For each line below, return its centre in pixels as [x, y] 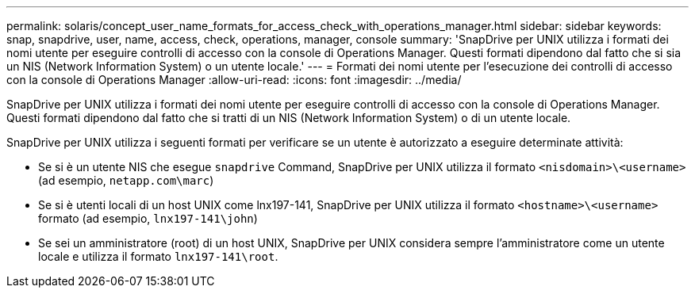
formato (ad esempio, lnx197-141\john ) [148, 218]
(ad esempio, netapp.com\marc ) [126, 180]
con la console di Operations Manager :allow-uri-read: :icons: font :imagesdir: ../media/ [234, 80]
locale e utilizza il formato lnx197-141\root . [158, 256]
